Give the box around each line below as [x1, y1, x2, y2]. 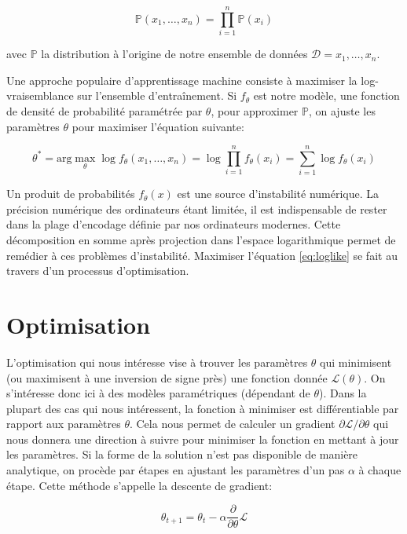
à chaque [358, 462, 401, 478]
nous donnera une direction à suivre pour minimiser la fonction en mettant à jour [6, 430, 399, 447]
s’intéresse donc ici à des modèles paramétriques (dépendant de [6, 385, 310, 401]
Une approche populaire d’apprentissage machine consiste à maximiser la [6, 71, 357, 88]
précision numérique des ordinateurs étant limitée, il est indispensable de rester [6, 200, 387, 217]
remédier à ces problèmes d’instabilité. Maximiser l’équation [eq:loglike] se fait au [6, 247, 398, 263]
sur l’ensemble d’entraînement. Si [77, 87, 237, 104]
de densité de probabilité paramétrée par [6, 102, 203, 119]
